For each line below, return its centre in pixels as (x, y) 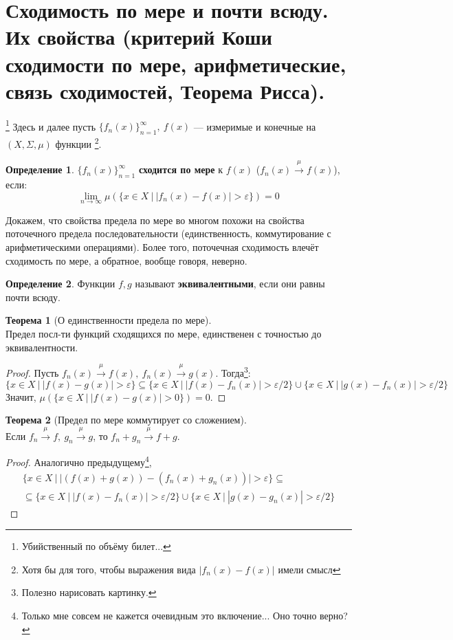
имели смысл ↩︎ (309, 569)
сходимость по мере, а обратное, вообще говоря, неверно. (126, 260)
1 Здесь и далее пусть (51, 125)
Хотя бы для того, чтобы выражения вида (109, 569)
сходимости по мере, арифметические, (176, 64)
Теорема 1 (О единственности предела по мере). (109, 320)
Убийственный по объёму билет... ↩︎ (96, 546)
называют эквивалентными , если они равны (230, 284)
